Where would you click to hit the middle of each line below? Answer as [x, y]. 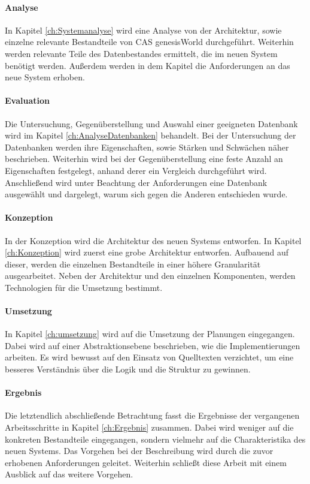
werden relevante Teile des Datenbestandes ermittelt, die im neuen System [141, 53]
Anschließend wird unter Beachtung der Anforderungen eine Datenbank [136, 182]
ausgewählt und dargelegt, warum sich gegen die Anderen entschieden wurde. [146, 194]
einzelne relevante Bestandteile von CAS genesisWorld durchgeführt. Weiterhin [149, 42]
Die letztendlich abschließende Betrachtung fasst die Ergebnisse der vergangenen [152, 415]
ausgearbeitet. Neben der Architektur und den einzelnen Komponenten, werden [150, 276]
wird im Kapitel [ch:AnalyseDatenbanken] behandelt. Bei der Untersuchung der [151, 135]
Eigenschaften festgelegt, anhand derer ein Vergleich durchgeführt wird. [136, 170]
